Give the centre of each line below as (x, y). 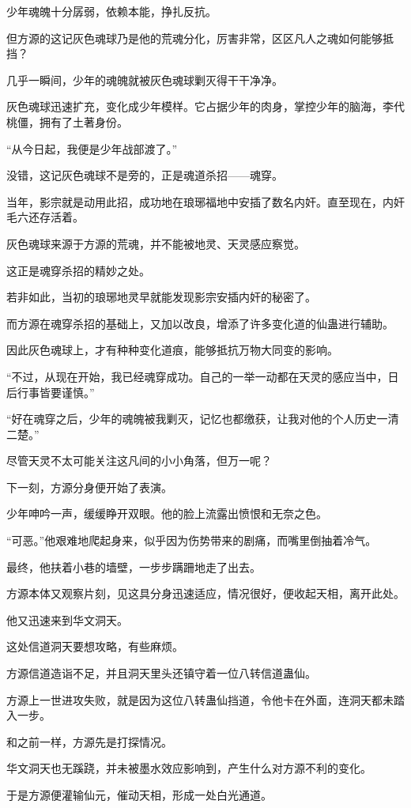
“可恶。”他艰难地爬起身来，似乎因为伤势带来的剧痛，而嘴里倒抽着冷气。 (192, 540)
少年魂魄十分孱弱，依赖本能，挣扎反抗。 (111, 11)
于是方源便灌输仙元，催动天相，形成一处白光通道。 (139, 795)
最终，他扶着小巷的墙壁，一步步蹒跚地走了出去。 (134, 566)
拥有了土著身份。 (83, 121)
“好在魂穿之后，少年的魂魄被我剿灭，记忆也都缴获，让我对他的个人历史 (192, 419)
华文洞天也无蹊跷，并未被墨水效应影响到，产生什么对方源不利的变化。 (189, 768)
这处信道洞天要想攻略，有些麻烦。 (95, 646)
